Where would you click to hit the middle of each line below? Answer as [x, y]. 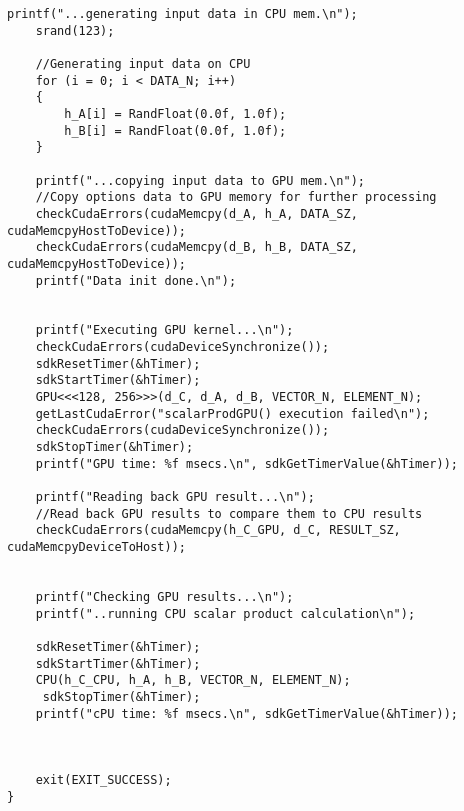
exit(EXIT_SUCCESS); [103, 780]
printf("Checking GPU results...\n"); [164, 596]
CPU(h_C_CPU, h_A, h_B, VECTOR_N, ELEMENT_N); [193, 680]
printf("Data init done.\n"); [136, 280]
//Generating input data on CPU [143, 63]
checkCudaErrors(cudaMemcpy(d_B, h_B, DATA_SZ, [196, 247]
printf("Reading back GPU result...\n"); [175, 497]
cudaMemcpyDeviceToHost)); [96, 547]
